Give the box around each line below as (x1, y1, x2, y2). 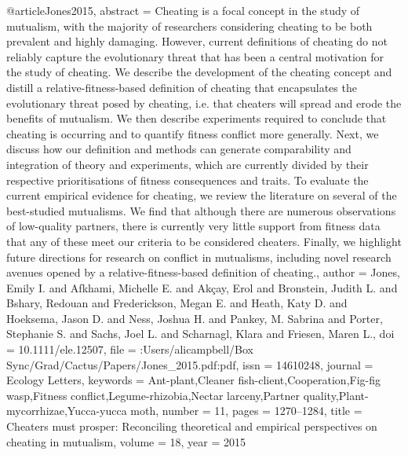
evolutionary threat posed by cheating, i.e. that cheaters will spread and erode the (6, 94, 402, 111)
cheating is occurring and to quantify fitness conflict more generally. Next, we (6, 125, 379, 141)
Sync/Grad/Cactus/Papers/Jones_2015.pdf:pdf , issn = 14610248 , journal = (6, 356, 373, 372)
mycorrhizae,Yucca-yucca (6, 402, 127, 419)
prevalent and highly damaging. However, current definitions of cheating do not (6, 33, 388, 50)
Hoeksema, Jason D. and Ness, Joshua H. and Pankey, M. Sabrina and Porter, (6, 310, 383, 326)
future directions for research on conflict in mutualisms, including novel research (6, 248, 392, 265)
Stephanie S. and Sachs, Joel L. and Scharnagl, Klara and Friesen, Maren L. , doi (6, 325, 395, 342)
